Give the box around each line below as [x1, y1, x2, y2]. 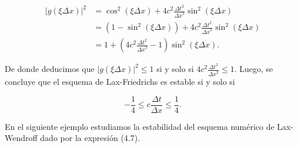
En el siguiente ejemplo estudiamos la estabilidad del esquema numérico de [5, 120, 274, 132]
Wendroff [5, 132, 38, 144]
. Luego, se [234, 63, 273, 75]
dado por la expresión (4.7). [40, 132, 140, 144]
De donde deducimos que [5, 63, 95, 75]
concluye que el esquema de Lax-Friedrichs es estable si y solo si [5, 75, 235, 88]
